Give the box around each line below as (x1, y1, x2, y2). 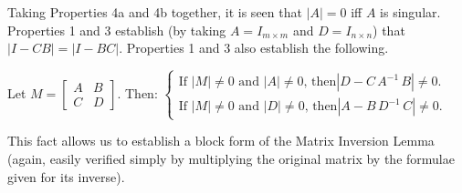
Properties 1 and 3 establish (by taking (7, 20, 226, 39)
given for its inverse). (7, 167, 125, 186)
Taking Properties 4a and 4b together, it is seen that (7, 3, 302, 21)
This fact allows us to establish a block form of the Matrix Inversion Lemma (7, 131, 435, 150)
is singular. (380, 3, 441, 21)
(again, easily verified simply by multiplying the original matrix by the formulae (7, 148, 455, 168)
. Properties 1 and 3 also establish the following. (119, 38, 389, 57)
